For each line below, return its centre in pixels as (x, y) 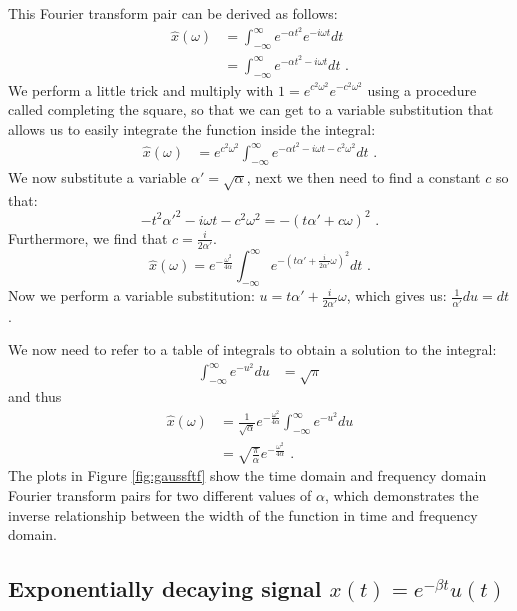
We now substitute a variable (97, 176)
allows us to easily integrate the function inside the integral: (192, 128)
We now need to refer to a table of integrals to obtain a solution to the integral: (252, 349)
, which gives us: (396, 295)
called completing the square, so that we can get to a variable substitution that (251, 109)
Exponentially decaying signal (165, 588)
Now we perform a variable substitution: (131, 295)
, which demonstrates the (401, 495)
